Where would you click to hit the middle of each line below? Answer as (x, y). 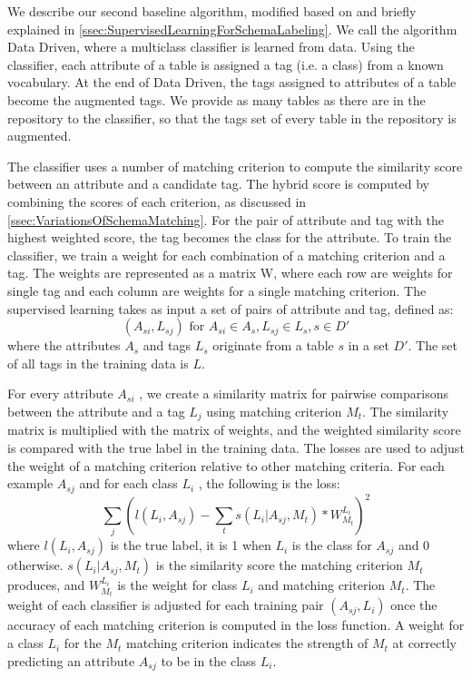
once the (414, 605)
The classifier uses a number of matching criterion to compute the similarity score (235, 166)
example (30, 483)
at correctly (424, 643)
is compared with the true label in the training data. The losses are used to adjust (236, 447)
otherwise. (35, 565)
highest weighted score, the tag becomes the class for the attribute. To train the (230, 237)
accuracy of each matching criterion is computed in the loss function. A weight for (236, 625)
